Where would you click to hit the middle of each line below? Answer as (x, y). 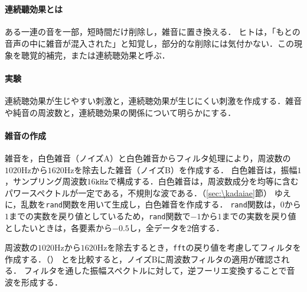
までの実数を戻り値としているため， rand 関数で (100, 215)
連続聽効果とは (34, 9)
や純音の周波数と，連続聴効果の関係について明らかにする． (120, 112)
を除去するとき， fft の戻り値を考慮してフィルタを (204, 247)
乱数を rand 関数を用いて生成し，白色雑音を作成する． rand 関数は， (151, 204)
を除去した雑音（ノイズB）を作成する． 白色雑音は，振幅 (186, 169)
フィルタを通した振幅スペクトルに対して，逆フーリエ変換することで (155, 270)
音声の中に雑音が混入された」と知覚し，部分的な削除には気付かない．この (149, 43)
